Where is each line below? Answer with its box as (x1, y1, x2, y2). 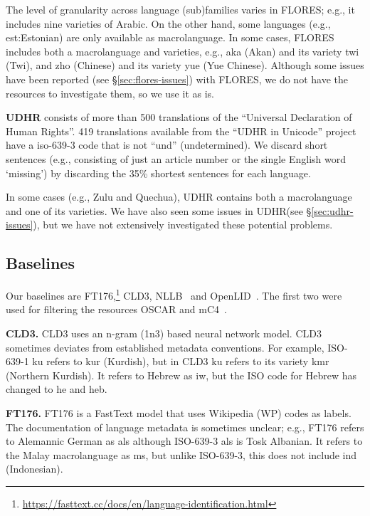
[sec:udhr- (311, 203, 354, 218)
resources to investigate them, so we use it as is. (6, 85, 214, 100)
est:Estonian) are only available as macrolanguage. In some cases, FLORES (6, 30, 334, 45)
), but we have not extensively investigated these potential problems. (33, 217, 333, 232)
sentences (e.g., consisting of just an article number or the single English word (6, 151, 347, 166)
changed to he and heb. (6, 381, 107, 396)
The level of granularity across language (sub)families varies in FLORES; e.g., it (6, 2, 355, 16)
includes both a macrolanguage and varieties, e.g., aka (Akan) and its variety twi (6, 43, 359, 58)
